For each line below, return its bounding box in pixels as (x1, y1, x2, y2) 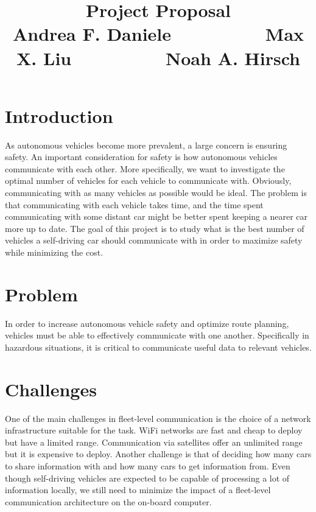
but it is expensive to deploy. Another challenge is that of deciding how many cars (5, 447, 312, 460)
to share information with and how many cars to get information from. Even (5, 460, 290, 472)
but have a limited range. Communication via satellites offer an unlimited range (5, 435, 303, 448)
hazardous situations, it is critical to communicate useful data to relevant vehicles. (5, 340, 312, 353)
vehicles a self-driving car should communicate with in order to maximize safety (5, 234, 303, 247)
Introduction (5, 103, 113, 128)
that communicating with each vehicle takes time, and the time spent (5, 198, 264, 211)
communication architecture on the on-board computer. (5, 495, 212, 508)
